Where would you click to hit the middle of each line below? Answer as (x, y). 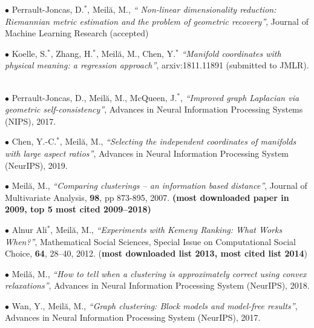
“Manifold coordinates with (231, 53)
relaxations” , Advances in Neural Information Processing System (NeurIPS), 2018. (157, 285)
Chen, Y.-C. (34, 141)
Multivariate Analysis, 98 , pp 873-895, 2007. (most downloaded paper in (147, 197)
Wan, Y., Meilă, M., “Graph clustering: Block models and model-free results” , (155, 305)
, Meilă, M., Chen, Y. (136, 53)
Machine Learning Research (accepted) (77, 33)
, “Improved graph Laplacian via (240, 97)
